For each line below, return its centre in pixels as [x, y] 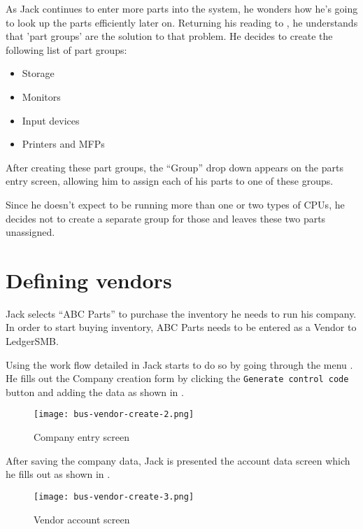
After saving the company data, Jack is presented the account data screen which [178, 460]
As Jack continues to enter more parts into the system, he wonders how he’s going [182, 8]
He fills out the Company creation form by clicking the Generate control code [177, 378]
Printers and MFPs [63, 144]
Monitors [41, 96]
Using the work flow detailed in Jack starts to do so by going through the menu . [179, 364]
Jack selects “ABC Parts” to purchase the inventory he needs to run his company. [181, 313]
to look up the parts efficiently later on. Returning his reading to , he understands [182, 22]
